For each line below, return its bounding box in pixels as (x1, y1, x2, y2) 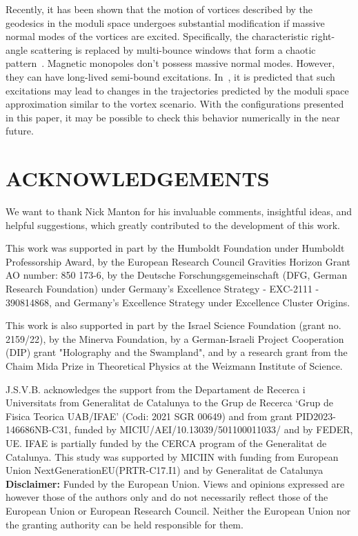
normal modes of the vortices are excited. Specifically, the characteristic (6, 29, 308, 43)
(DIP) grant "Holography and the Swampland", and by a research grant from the (6, 345, 348, 359)
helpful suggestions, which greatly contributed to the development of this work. (6, 217, 341, 232)
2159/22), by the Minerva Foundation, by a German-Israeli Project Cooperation (6, 331, 344, 346)
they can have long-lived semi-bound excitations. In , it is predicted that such (6, 69, 335, 83)
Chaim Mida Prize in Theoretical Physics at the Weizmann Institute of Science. (6, 359, 343, 373)
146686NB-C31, (6, 422, 72, 437)
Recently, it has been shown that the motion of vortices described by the (6, 2, 313, 16)
